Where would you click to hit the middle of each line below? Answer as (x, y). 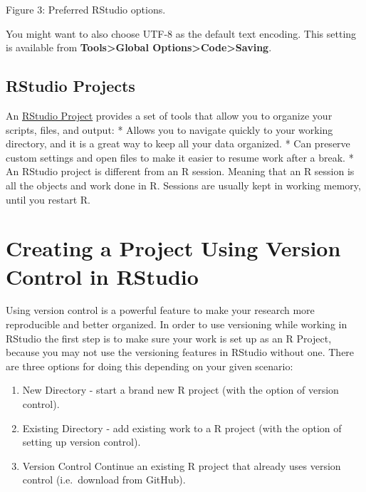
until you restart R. (48, 199)
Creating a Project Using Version (173, 248)
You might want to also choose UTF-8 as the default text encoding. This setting (181, 33)
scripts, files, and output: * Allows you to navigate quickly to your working (169, 129)
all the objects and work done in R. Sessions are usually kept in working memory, (183, 185)
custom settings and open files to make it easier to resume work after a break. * (180, 157)
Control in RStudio (102, 276)
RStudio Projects (70, 86)
